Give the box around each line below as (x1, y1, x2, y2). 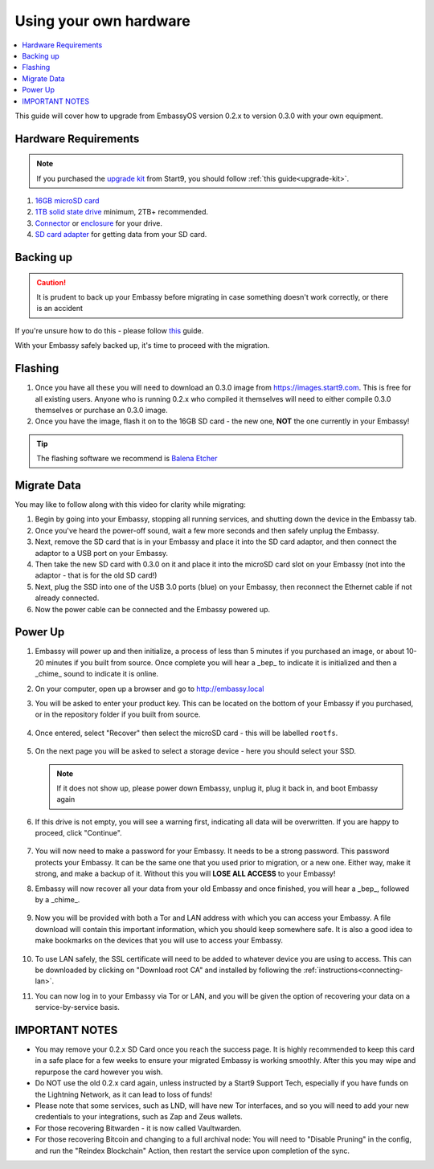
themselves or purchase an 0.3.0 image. (35, 405, 168, 415)
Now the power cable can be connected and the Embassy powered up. (35, 604, 271, 614)
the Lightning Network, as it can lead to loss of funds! (35, 1089, 213, 1099)
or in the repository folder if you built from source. (35, 709, 201, 719)
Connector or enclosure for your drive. (35, 218, 163, 228)
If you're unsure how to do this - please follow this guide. (14, 325, 204, 335)
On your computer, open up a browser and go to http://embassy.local (35, 684, 264, 693)
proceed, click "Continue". (35, 828, 122, 838)
